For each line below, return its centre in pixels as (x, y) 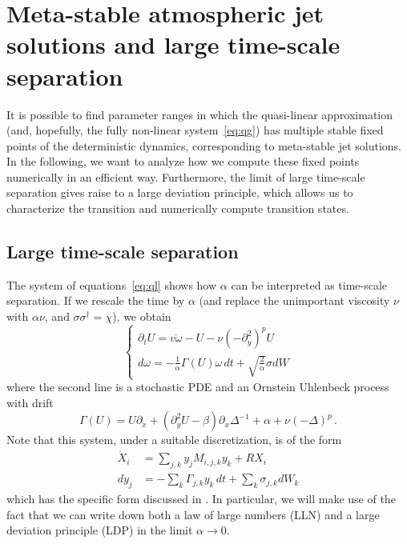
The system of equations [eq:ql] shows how (112, 284)
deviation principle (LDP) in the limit (100, 530)
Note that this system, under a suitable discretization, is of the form (174, 440)
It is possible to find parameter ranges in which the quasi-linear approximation (200, 114)
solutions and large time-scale (173, 44)
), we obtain (142, 316)
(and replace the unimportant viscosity (294, 300)
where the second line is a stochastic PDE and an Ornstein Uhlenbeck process (198, 387)
